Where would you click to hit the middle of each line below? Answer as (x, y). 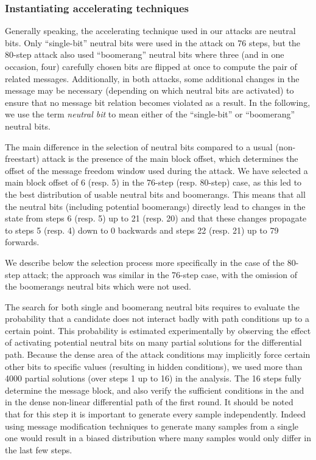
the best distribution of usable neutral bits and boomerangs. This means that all (155, 194)
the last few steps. (39, 449)
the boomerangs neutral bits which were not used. (98, 286)
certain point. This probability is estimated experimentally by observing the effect (158, 330)
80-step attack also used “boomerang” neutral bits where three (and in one (145, 54)
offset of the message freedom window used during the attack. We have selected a (156, 170)
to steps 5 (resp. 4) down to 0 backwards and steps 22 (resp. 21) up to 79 (142, 230)
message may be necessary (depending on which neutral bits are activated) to (149, 90)
